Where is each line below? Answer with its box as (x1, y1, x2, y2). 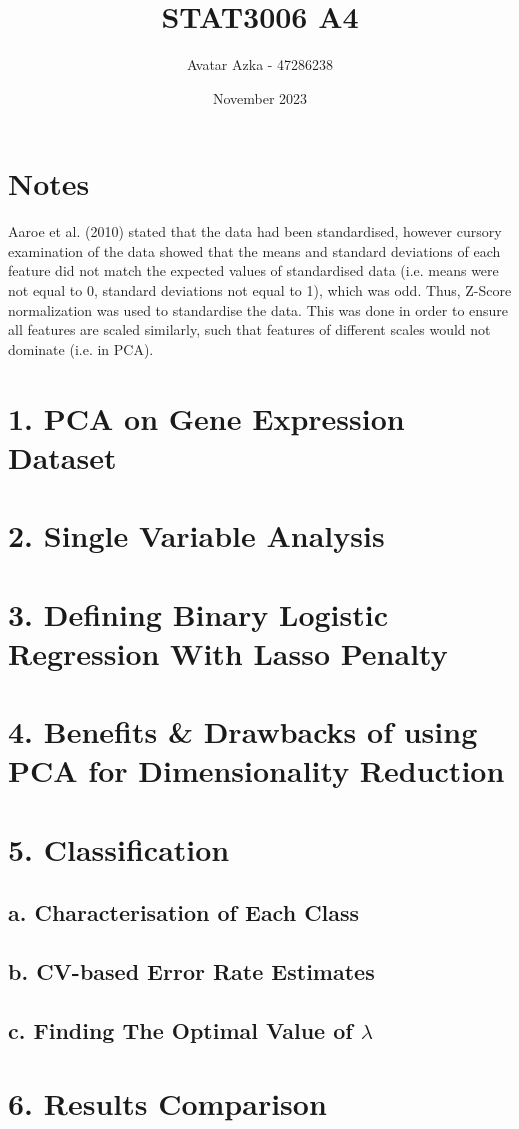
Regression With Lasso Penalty (8, 632, 448, 673)
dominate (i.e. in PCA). (8, 338, 154, 359)
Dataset (8, 436, 117, 477)
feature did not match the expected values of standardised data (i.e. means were (8, 260, 499, 281)
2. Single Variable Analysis (8, 515, 385, 556)
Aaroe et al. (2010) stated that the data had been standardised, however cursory (8, 221, 502, 242)
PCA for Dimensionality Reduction (8, 750, 505, 791)
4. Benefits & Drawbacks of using (8, 711, 478, 752)
